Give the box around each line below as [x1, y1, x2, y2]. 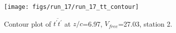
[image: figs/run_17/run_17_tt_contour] [4, 3, 139, 10]
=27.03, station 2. [118, 18, 173, 29]
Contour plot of [4, 18, 51, 29]
